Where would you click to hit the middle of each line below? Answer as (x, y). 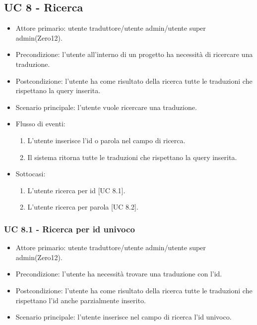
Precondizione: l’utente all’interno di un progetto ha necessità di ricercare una (134, 54)
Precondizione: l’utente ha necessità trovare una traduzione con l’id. (119, 274)
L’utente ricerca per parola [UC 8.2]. (83, 207)
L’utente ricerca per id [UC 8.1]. (76, 190)
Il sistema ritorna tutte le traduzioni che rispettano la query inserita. (132, 157)
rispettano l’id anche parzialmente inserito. (81, 300)
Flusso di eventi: (40, 124)
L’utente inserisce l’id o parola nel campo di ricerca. (106, 140)
